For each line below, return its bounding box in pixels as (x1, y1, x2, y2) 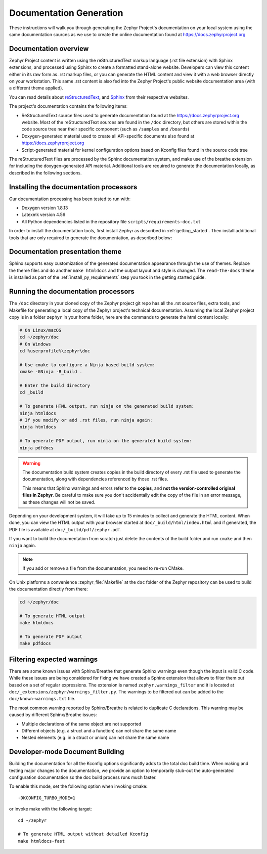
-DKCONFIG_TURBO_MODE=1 (18, 795, 76, 801)
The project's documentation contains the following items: (9, 103, 128, 109)
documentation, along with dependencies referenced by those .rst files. (22, 476, 168, 482)
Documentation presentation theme (9, 248, 122, 256)
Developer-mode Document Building (9, 748, 125, 756)
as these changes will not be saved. (22, 499, 96, 505)
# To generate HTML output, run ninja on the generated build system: (19, 403, 195, 409)
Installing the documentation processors (9, 183, 137, 191)
